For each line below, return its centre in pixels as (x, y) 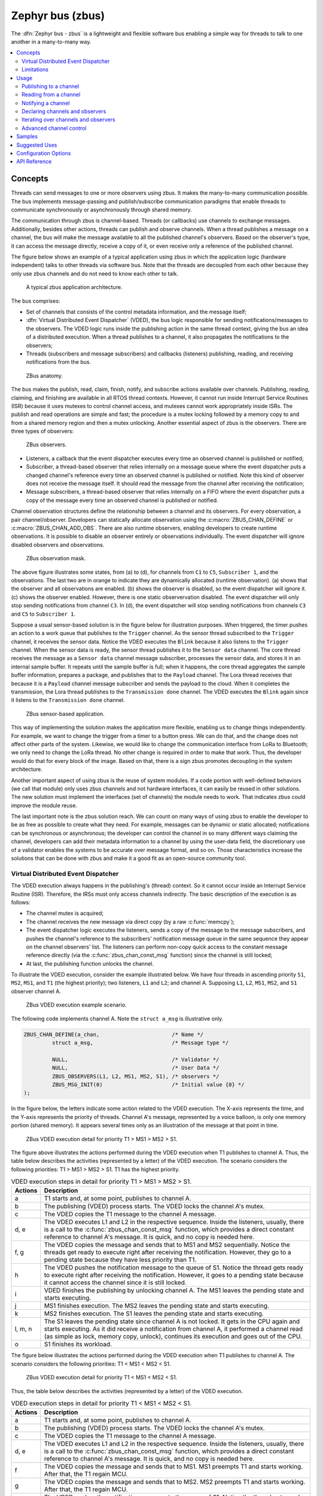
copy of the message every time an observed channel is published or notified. (122, 500)
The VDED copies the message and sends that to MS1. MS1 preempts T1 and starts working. (173, 1467)
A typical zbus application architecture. (74, 287)
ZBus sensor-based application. (65, 714)
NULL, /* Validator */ (135, 1059)
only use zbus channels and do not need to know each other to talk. (95, 273)
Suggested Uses (37, 145)
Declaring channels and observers (64, 111)
